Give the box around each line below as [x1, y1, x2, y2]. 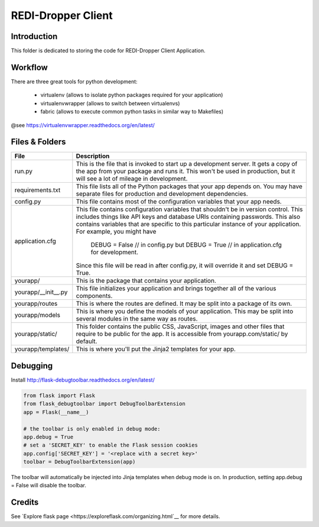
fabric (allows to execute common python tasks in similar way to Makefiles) [40, 108, 224, 115]
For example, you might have [76, 228, 157, 236]
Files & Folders [11, 137, 66, 147]
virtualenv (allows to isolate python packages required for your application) [40, 92, 223, 99]
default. [76, 337, 97, 345]
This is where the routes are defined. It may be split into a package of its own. [76, 299, 292, 308]
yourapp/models [14, 311, 60, 319]
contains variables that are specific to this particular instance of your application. [76, 220, 301, 228]
